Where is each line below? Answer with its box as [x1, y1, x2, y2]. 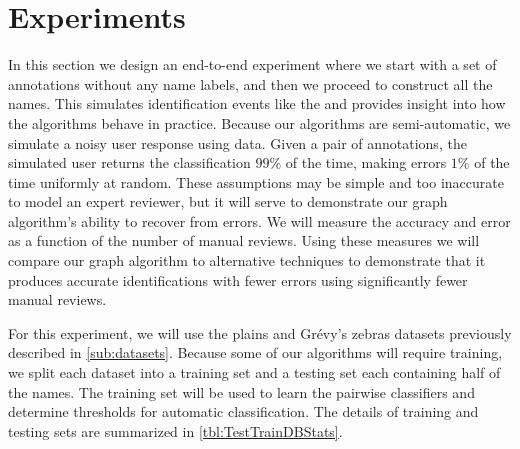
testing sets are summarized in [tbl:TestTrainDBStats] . [8, 420, 343, 441]
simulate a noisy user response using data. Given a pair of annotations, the [8, 132, 467, 153]
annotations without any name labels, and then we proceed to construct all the [8, 73, 493, 94]
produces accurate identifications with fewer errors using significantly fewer [8, 269, 468, 290]
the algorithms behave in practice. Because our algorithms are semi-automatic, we [8, 112, 511, 133]
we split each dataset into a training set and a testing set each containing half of [8, 362, 501, 383]
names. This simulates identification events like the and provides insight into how [8, 93, 506, 114]
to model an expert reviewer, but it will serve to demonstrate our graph [8, 191, 448, 212]
